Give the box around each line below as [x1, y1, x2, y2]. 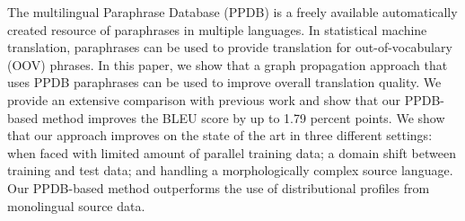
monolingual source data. [7, 196, 145, 215]
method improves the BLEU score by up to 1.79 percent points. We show [41, 108, 445, 127]
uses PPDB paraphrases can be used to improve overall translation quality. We [7, 73, 442, 92]
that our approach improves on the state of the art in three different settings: [7, 126, 433, 145]
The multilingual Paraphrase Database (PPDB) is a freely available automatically [7, 3, 458, 21]
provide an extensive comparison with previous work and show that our [7, 90, 401, 109]
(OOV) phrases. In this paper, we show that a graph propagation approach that [7, 55, 448, 74]
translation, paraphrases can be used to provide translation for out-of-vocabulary [7, 38, 452, 57]
